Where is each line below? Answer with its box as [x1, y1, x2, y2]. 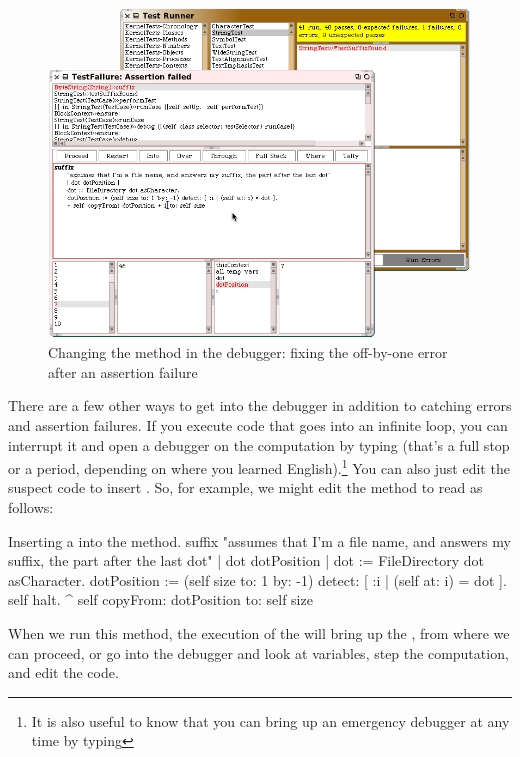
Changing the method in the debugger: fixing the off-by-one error [48, 342, 448, 363]
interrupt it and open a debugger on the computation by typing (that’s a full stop [8, 434, 510, 455]
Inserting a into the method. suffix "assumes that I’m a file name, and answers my [8, 530, 511, 551]
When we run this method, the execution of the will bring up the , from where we [8, 622, 510, 643]
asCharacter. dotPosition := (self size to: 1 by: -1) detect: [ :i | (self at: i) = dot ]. [8, 569, 507, 590]
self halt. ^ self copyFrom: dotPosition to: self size [8, 589, 313, 610]
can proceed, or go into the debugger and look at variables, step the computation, [8, 642, 509, 663]
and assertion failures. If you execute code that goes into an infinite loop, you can [8, 414, 508, 435]
